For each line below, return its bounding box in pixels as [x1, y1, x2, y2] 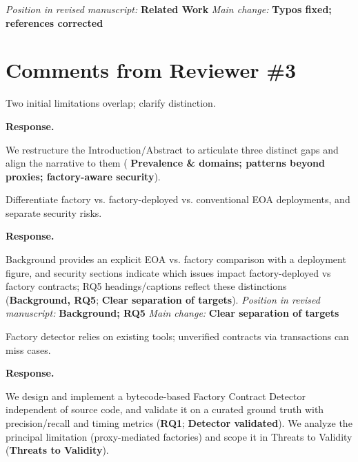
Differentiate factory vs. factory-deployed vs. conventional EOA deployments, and [6, 192, 350, 207]
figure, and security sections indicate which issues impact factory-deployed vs [6, 265, 331, 280]
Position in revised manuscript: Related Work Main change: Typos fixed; [6, 2, 332, 16]
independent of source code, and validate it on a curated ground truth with [6, 402, 324, 417]
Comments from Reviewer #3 [6, 56, 297, 84]
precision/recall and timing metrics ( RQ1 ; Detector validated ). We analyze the [6, 416, 352, 430]
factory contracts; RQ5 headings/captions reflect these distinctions [6, 279, 287, 293]
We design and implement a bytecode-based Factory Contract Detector [6, 388, 306, 403]
